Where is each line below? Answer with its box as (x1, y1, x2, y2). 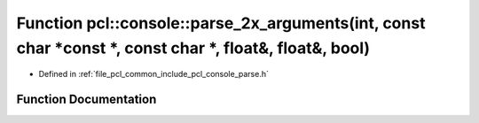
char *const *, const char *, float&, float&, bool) (16, 38, 371, 58)
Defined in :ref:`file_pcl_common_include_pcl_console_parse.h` (38, 69, 270, 80)
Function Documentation (16, 92, 157, 107)
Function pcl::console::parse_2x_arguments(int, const (16, 13, 426, 33)
